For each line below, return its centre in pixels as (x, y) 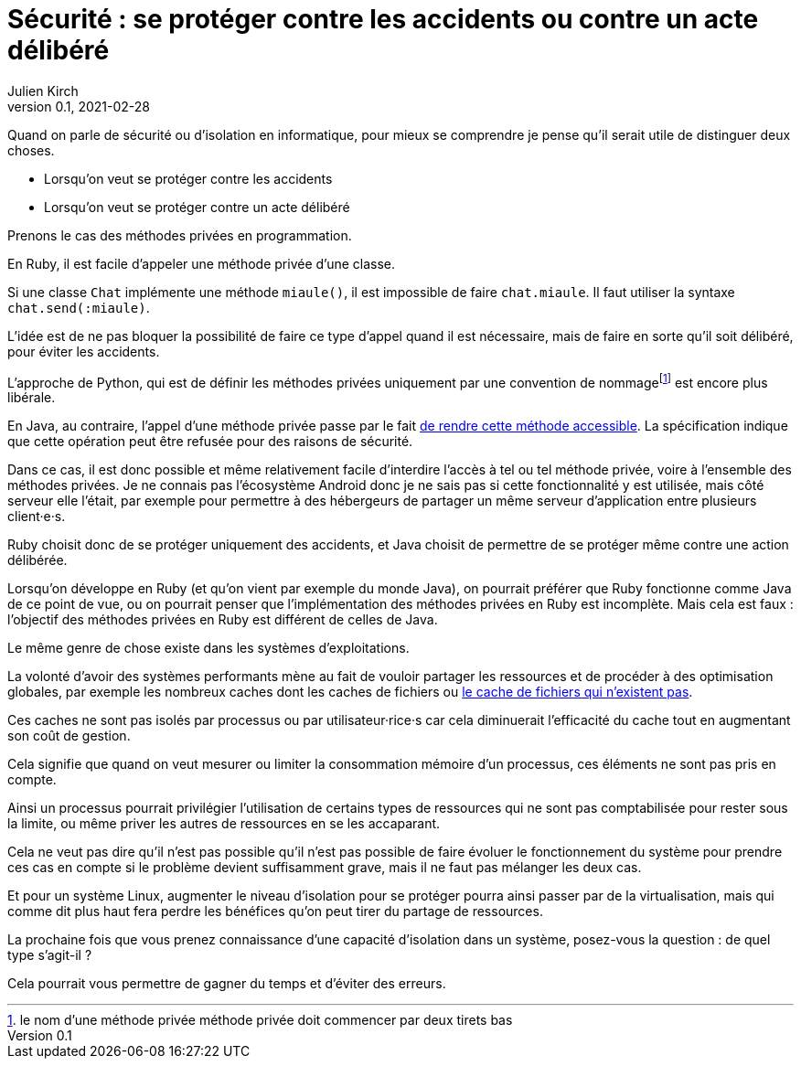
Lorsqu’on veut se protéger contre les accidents (188, 178)
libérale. (32, 398)
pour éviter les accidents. (84, 351)
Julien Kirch (43, 91)
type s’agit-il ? (50, 955)
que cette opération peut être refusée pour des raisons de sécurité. (210, 442)
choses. (31, 150)
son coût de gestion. (69, 736)
